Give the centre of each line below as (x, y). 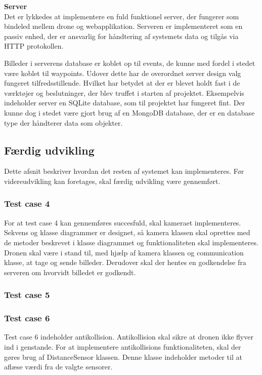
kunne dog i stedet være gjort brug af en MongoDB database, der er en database (129, 112)
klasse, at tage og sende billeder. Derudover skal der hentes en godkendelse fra (125, 262)
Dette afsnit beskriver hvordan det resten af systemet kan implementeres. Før (124, 171)
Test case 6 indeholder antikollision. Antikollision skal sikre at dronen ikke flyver (129, 337)
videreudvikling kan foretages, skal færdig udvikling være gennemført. (112, 181)
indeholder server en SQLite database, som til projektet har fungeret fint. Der (125, 103)
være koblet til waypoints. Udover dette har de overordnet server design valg (123, 73)
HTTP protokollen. (34, 46)
